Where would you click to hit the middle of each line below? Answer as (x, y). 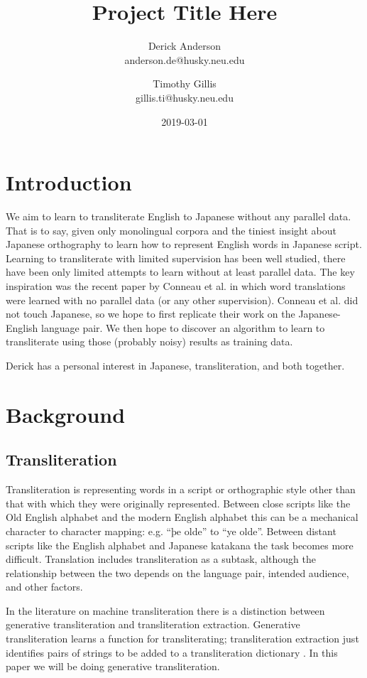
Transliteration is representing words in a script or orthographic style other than (181, 489)
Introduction (69, 182)
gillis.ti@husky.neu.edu (185, 97)
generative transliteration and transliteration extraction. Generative (153, 624)
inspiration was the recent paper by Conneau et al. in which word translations (176, 286)
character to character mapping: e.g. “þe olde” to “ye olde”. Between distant (171, 531)
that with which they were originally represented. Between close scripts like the (178, 503)
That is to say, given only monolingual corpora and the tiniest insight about (171, 230)
